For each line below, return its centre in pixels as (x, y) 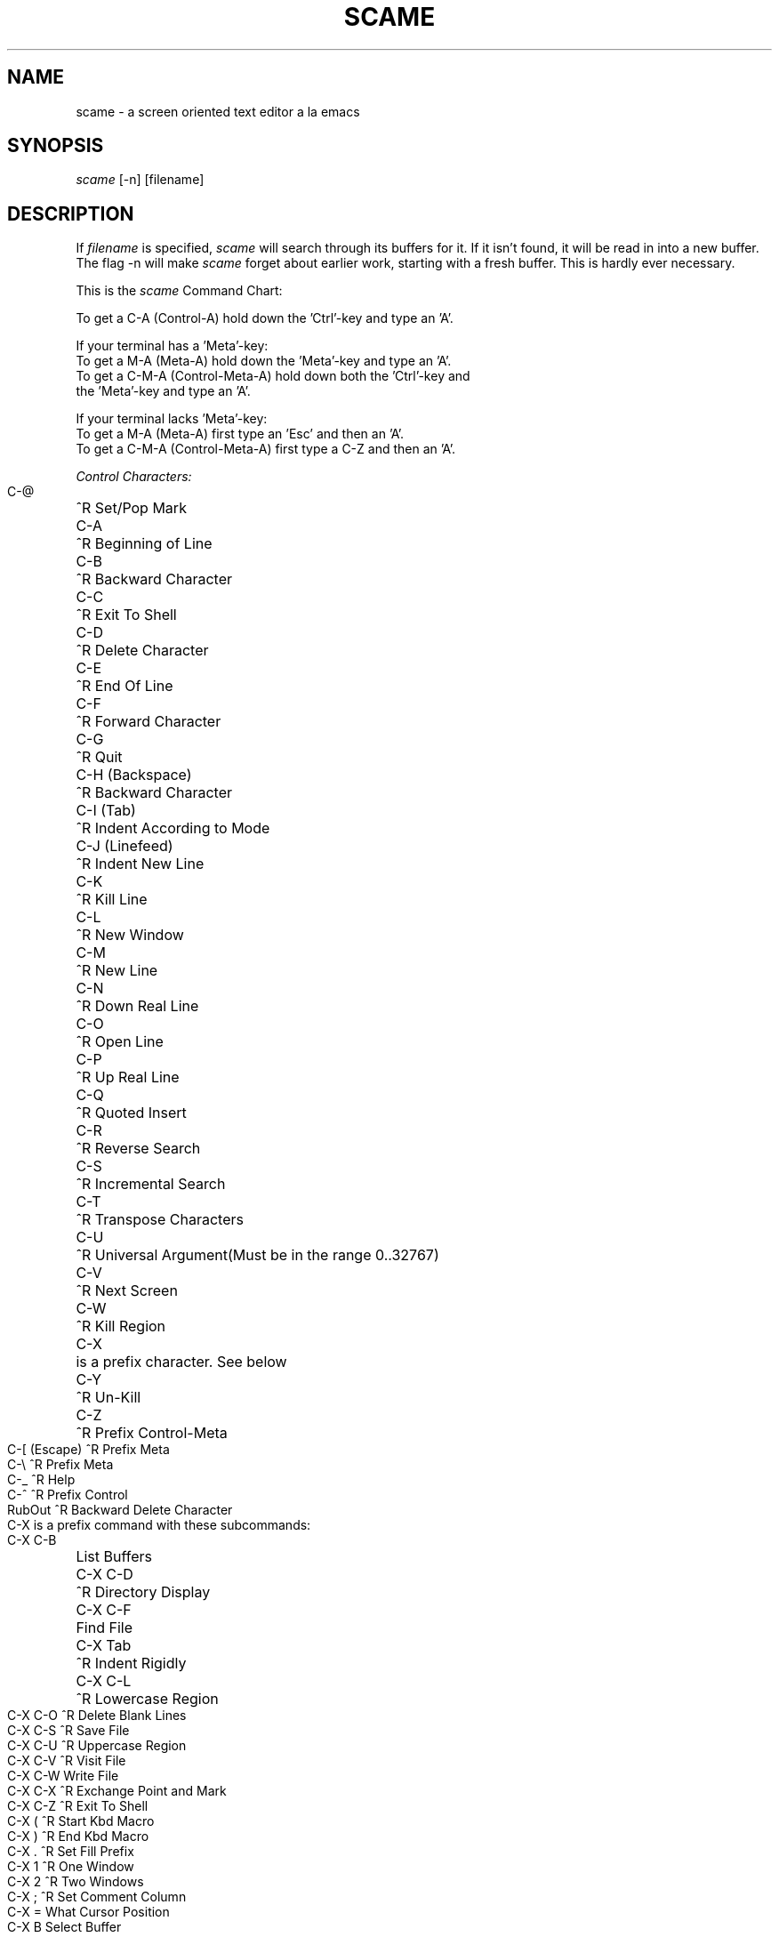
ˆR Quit (99, 757)
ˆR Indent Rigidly (131, 1664)
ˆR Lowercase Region (147, 1699)
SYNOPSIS (56, 146)
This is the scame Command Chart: (179, 291)
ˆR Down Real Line (137, 1006)
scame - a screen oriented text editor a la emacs (218, 111)
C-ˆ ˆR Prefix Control (68, 1495)
